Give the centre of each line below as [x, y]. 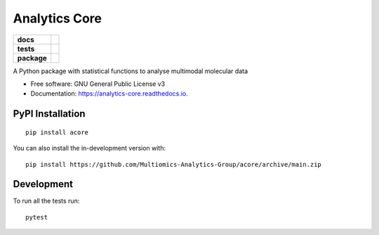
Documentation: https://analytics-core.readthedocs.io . [109, 94]
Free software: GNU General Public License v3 [98, 84]
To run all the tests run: [46, 201]
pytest [37, 217]
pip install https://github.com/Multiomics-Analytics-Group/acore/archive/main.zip [174, 164]
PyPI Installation [49, 114]
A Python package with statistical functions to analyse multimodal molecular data [131, 71]
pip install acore [57, 132]
